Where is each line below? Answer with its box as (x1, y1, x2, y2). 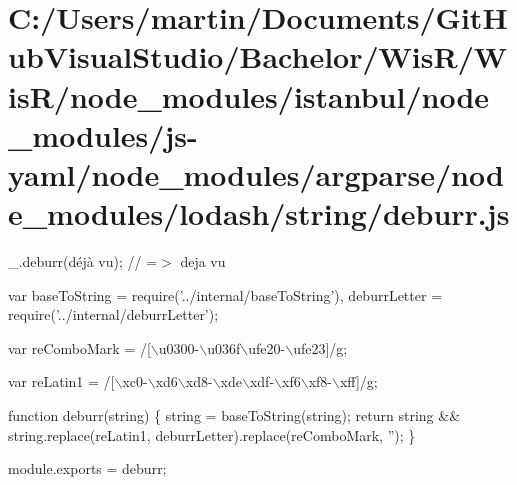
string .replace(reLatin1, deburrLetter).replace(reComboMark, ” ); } (8, 424, 416, 445)
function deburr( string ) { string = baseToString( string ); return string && (8, 405, 461, 426)
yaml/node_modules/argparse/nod (8, 153, 504, 194)
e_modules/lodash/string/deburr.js (8, 193, 510, 234)
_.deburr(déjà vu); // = (8, 251, 158, 272)
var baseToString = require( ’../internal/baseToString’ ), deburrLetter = (8, 284, 443, 305)
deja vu (180, 251, 226, 272)
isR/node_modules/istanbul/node (8, 75, 490, 116)
